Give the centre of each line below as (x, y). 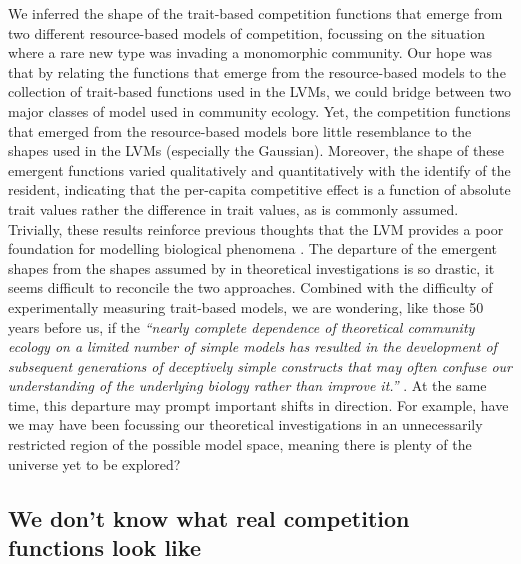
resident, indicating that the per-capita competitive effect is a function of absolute (259, 189)
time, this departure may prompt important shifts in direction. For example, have (258, 404)
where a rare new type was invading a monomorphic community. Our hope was (250, 52)
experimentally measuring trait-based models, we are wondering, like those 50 (246, 306)
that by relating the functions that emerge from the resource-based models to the (257, 71)
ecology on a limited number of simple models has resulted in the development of (252, 346)
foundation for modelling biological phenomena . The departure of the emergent (253, 248)
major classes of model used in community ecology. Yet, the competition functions (259, 110)
